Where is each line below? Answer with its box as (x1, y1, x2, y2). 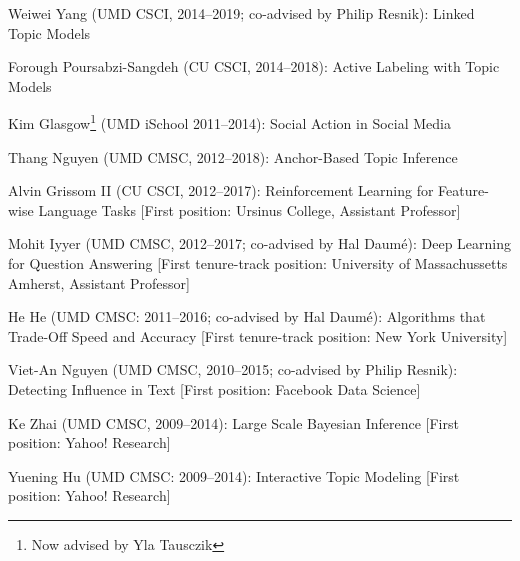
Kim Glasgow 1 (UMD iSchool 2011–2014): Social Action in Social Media (8, 110, 451, 134)
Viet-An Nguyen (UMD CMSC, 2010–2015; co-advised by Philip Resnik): (8, 359, 458, 380)
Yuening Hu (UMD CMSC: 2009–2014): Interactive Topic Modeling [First (8, 465, 460, 486)
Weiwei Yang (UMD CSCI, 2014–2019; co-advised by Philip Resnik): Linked (8, 3, 475, 23)
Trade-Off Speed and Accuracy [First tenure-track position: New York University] (8, 325, 508, 346)
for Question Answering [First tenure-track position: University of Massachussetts (8, 253, 508, 273)
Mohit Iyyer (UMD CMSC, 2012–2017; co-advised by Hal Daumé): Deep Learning (8, 233, 511, 254)
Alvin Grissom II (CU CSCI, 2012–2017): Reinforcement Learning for (8, 180, 434, 201)
